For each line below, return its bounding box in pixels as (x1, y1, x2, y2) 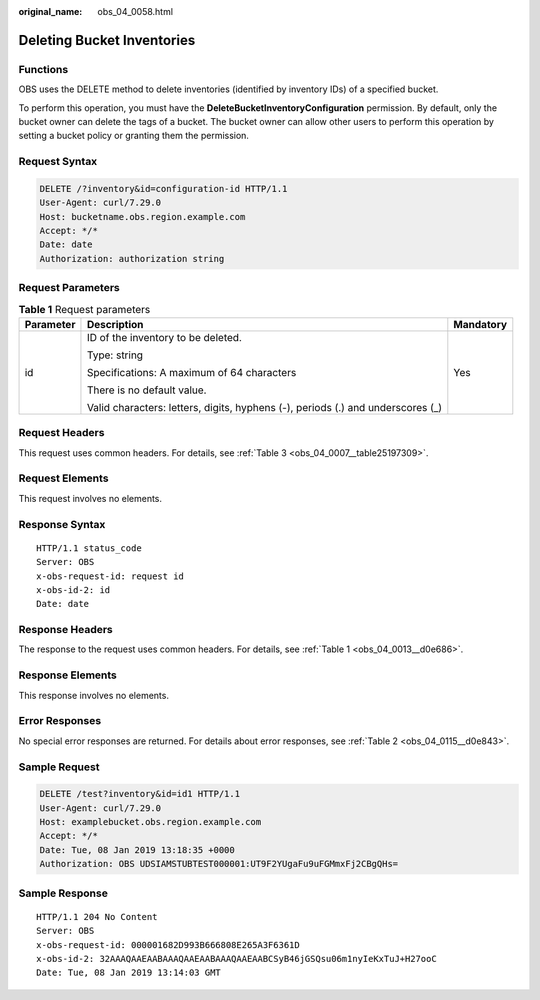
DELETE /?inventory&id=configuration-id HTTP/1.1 (39, 183, 288, 194)
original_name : (18, 6, 83, 17)
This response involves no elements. (18, 689, 170, 701)
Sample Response (18, 886, 109, 900)
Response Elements (18, 668, 117, 682)
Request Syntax (18, 155, 98, 169)
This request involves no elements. (18, 492, 163, 504)
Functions (18, 62, 69, 76)
